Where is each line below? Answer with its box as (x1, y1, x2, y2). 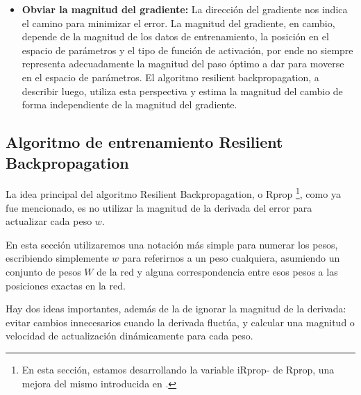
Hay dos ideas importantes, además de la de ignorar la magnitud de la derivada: (6, 301, 346, 316)
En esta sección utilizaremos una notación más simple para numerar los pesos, (6, 237, 338, 251)
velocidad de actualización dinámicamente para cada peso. (6, 328, 253, 343)
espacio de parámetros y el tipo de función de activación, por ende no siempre (22, 42, 353, 57)
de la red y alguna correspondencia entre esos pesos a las (96, 264, 338, 278)
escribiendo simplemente (6, 251, 109, 265)
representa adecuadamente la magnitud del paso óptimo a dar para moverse (22, 56, 344, 71)
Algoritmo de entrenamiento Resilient (6, 131, 283, 153)
